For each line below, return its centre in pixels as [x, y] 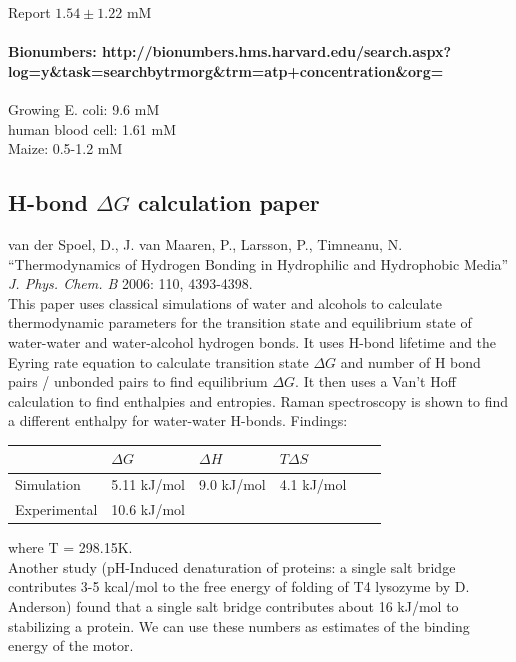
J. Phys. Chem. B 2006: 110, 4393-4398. [130, 283]
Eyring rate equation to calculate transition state [158, 361]
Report [29, 12]
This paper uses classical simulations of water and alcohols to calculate [225, 302]
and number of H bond [410, 361]
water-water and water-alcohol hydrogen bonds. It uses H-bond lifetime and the [252, 341]
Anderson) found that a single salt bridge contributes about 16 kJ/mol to [233, 605]
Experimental [56, 509]
